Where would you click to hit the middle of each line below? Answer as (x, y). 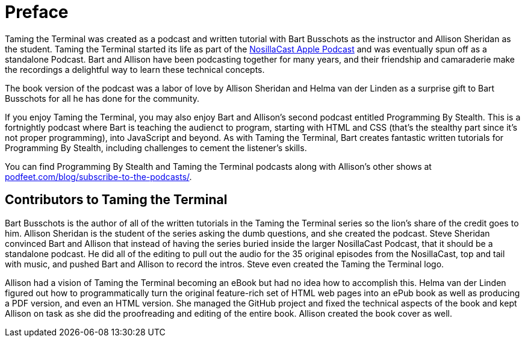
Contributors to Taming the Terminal (116, 200)
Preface (37, 12)
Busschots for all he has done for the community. (102, 98)
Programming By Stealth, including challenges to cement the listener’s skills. (156, 148)
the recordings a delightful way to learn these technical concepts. (135, 69)
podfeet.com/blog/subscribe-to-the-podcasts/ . (98, 176)
